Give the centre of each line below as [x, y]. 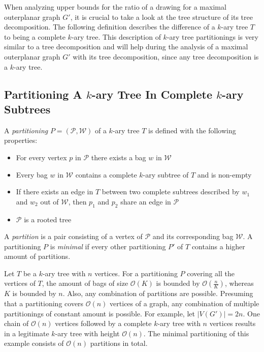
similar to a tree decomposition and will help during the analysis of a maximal [126, 47]
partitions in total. [119, 343]
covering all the [211, 273]
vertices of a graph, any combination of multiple [185, 303]
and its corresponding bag [193, 236]
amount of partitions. [37, 256]
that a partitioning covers [44, 303]
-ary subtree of [166, 174]
